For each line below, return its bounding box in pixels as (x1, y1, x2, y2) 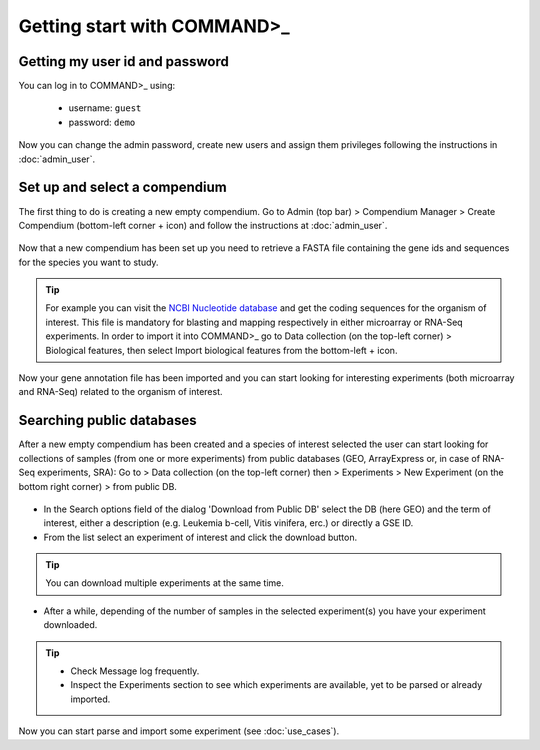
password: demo (68, 116, 136, 128)
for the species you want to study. (18, 256, 159, 268)
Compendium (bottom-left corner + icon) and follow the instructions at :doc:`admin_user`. (18, 219, 388, 231)
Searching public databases (18, 412, 197, 429)
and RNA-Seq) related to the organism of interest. (18, 386, 224, 398)
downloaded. (43, 619, 98, 631)
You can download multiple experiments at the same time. (45, 577, 285, 589)
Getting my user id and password (18, 53, 229, 70)
